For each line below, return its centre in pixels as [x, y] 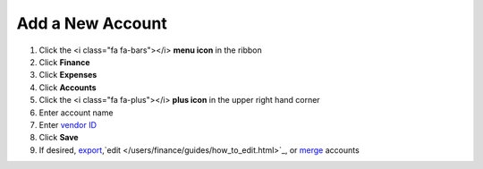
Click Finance [64, 62]
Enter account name [76, 113]
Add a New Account [92, 23]
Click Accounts [68, 87]
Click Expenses [68, 75]
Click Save [59, 138]
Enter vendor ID [68, 124]
